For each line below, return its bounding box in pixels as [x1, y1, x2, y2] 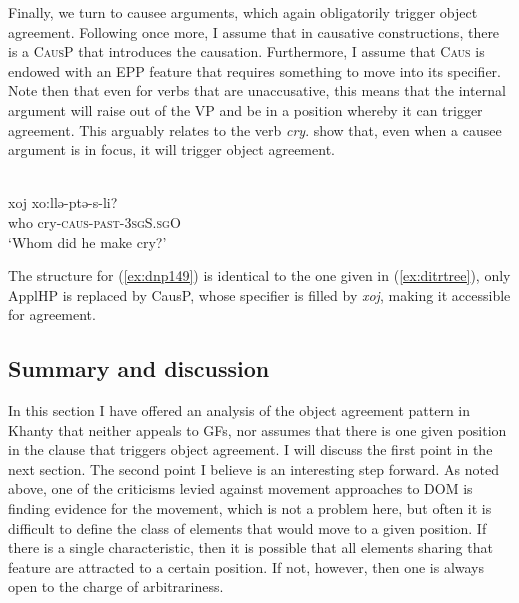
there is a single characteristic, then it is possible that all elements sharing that [8, 537, 493, 558]
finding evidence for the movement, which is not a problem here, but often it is [8, 498, 492, 519]
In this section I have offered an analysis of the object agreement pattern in [8, 400, 470, 421]
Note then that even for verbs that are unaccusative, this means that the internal [8, 80, 506, 101]
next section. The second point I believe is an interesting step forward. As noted [8, 458, 499, 479]
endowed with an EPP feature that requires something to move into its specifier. [8, 60, 501, 81]
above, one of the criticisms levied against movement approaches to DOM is [8, 478, 473, 499]
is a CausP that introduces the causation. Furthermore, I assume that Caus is [8, 41, 485, 62]
